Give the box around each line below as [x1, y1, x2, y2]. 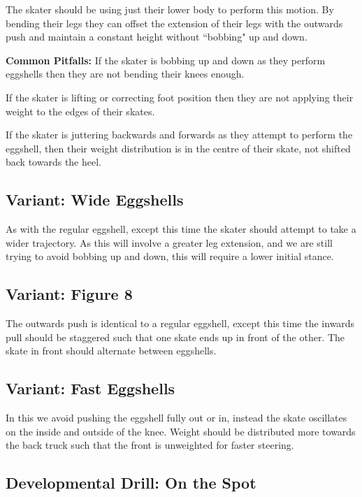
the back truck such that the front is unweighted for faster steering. [6, 438, 294, 452]
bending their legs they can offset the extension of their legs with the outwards [6, 15, 343, 30]
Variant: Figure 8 [6, 283, 133, 305]
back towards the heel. [6, 154, 101, 169]
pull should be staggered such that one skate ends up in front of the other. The [6, 329, 345, 344]
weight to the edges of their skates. [6, 103, 155, 118]
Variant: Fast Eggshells [6, 377, 175, 399]
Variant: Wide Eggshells [6, 189, 184, 210]
